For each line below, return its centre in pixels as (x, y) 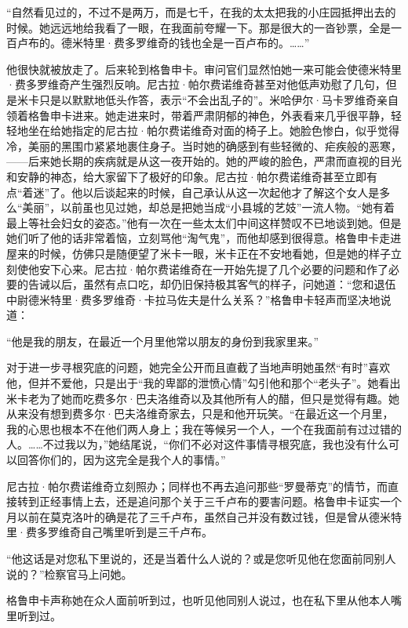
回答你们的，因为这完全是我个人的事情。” (121, 460)
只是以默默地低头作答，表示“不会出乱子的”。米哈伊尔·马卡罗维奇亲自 (219, 99)
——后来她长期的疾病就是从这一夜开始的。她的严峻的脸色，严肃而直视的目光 (204, 161)
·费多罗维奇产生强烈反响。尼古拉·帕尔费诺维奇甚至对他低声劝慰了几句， (196, 84)
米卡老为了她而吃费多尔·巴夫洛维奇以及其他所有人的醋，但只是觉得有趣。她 (203, 398)
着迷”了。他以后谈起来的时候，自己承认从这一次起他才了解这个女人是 (201, 192)
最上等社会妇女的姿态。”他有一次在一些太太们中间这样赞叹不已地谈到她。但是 (204, 222)
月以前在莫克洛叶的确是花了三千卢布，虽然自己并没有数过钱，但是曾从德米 (199, 516)
